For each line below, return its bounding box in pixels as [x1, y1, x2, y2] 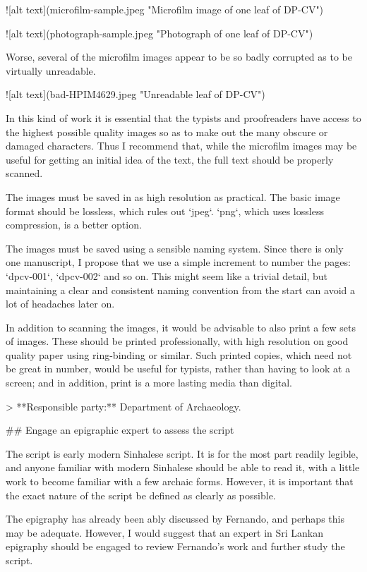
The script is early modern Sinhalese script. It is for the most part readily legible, [6, 446, 359, 461]
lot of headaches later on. [6, 296, 115, 311]
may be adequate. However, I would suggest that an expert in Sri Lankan [6, 525, 324, 540]
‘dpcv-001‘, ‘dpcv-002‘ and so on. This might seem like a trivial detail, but [6, 268, 328, 283]
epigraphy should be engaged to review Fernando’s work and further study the [6, 539, 345, 554]
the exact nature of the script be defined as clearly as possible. [6, 487, 276, 502]
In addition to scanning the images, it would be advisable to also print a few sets [6, 320, 356, 334]
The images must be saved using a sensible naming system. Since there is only [6, 241, 344, 255]
